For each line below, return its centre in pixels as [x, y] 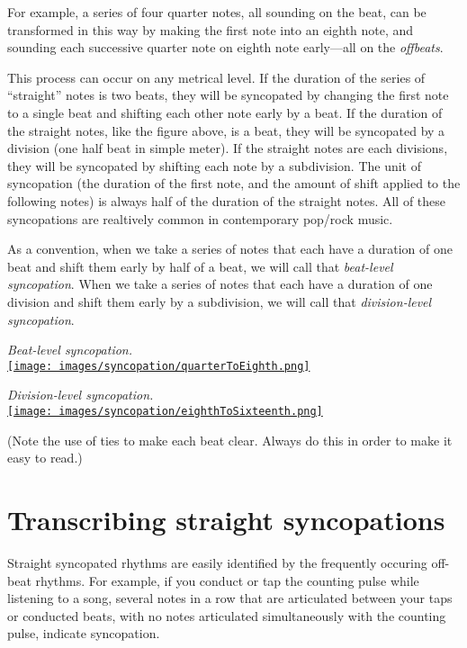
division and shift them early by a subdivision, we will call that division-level [220, 301]
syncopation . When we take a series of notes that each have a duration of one [220, 284]
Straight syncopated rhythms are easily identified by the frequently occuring [217, 562]
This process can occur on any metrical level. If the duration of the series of [216, 77]
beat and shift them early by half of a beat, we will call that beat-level [200, 266]
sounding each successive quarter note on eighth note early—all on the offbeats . [225, 47]
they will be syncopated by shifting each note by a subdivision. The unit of [215, 165]
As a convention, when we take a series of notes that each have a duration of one [230, 249]
